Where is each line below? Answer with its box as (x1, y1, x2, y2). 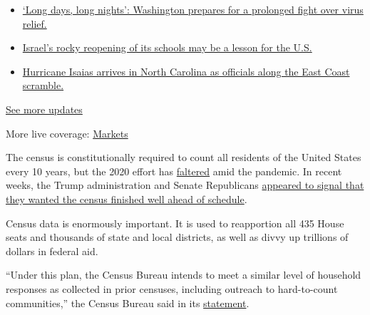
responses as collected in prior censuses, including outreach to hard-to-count (6, 281, 338, 296)
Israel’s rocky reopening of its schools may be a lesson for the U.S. (22, 40, 312, 55)
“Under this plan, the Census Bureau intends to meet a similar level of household (6, 267, 361, 282)
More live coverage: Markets (6, 125, 128, 140)
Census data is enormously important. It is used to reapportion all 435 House (6, 215, 344, 230)
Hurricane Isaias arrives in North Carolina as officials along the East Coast (22, 63, 350, 78)
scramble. (22, 78, 64, 93)
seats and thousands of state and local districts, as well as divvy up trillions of (6, 229, 349, 244)
